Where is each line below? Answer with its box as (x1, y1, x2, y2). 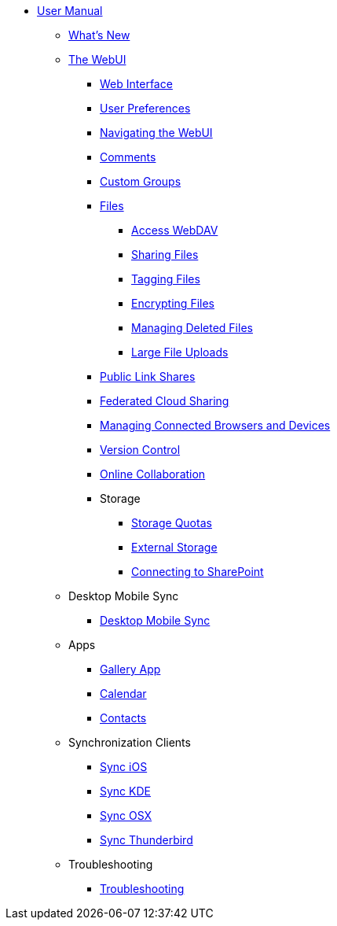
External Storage (131, 540, 218, 554)
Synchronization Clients (68, 736, 191, 749)
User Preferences (100, 101, 191, 115)
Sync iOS (100, 760, 148, 773)
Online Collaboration (100, 467, 206, 481)
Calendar (100, 687, 147, 700)
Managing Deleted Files (131, 321, 253, 334)
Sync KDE (100, 784, 151, 798)
